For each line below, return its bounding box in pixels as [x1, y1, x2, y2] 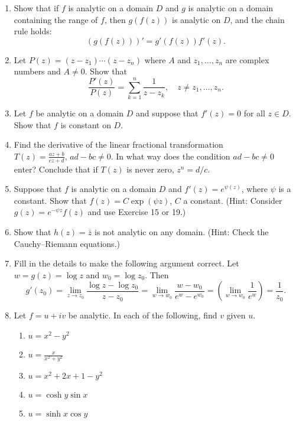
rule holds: [14, 25, 52, 37]
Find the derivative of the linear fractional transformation [14, 138, 223, 151]
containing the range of [14, 13, 98, 25]
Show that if [14, 2, 59, 14]
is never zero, [126, 162, 174, 175]
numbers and [14, 65, 61, 77]
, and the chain [230, 13, 285, 25]
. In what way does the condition [110, 149, 230, 162]
